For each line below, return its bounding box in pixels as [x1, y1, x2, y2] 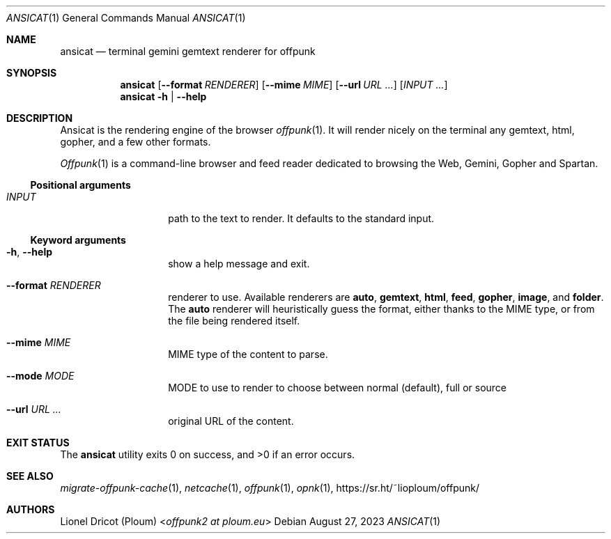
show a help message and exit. [168, 258, 310, 269]
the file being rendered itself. [168, 315, 300, 327]
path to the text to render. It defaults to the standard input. [168, 212, 435, 224]
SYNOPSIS [6, 67, 57, 79]
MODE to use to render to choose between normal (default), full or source [168, 382, 507, 393]
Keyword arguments [30, 234, 126, 246]
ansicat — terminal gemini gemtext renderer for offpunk [60, 45, 316, 57]
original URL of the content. [168, 415, 294, 427]
